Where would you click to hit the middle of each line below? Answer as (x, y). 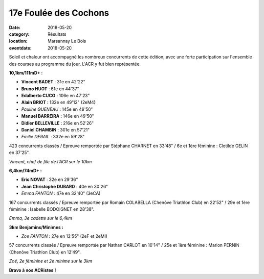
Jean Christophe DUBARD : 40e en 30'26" (65, 186)
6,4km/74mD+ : (25, 170)
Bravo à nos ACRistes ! (33, 270)
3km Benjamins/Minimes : (36, 227)
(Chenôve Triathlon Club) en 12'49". (45, 252)
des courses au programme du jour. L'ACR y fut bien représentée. (75, 64)
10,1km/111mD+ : (26, 73)
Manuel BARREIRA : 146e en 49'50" (58, 116)
